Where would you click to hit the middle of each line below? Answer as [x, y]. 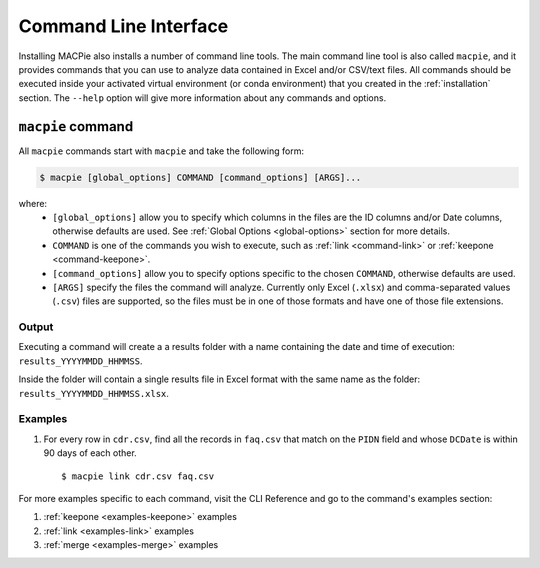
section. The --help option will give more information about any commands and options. [202, 97]
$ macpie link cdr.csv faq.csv [138, 476]
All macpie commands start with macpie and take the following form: [161, 151]
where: [33, 203]
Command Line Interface [123, 26]
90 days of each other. [90, 453]
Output [36, 327]
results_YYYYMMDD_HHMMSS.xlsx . [94, 393]
